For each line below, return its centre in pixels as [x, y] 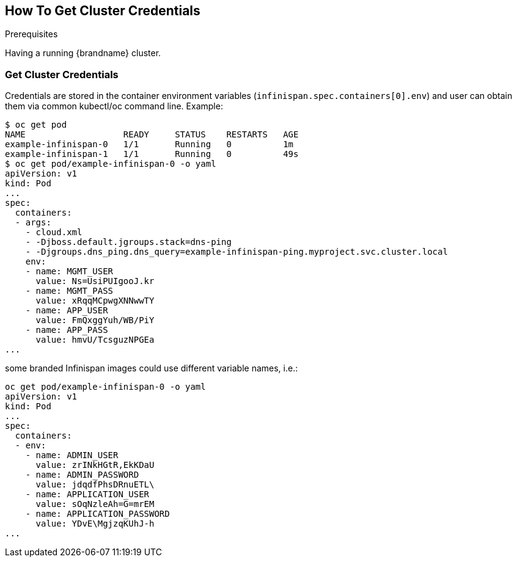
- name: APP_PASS [67, 330]
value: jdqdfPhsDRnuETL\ [95, 485]
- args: [33, 223]
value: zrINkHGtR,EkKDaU [95, 465]
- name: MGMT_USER [69, 272]
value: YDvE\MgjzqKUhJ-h [95, 524]
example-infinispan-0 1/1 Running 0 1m [149, 144]
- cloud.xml [54, 232]
